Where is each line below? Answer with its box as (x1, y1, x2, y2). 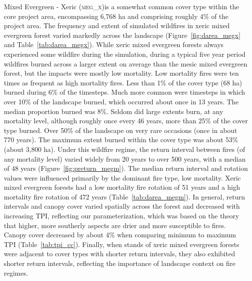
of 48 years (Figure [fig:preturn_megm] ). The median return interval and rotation (4, 163, 248, 173)
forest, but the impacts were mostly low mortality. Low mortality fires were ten (4, 68, 239, 78)
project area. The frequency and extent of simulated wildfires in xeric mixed (4, 20, 230, 31)
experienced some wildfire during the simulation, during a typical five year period (4, 49, 246, 59)
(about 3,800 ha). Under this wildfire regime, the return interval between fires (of (4, 144, 245, 154)
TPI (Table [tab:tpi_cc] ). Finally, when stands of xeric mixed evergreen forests (4, 239, 239, 249)
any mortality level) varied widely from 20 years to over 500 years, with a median (4, 153, 246, 164)
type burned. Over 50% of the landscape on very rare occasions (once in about (4, 125, 237, 135)
